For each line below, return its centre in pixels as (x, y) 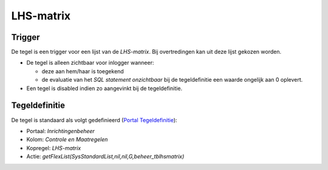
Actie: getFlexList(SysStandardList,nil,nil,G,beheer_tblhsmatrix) (105, 157)
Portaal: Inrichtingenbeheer (61, 131)
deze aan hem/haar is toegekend (83, 71)
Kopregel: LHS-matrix (54, 148)
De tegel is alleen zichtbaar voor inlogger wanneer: (90, 63)
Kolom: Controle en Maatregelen (67, 140)
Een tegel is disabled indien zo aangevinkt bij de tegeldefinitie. (104, 88)
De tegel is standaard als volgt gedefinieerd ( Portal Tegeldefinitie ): (94, 120)
